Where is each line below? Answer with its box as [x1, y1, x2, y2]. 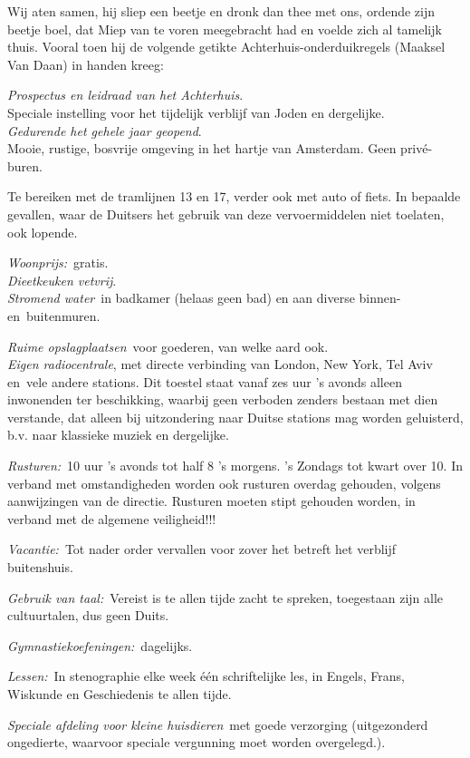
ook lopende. [7, 222, 78, 241]
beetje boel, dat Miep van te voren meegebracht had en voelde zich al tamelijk [7, 19, 442, 38]
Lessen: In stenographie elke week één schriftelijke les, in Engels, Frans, [7, 666, 405, 685]
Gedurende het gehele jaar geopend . [7, 121, 202, 140]
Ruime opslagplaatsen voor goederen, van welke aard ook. [7, 336, 329, 355]
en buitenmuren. [7, 306, 101, 325]
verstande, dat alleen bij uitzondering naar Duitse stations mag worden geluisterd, [7, 407, 464, 426]
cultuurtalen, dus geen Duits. [7, 606, 169, 625]
